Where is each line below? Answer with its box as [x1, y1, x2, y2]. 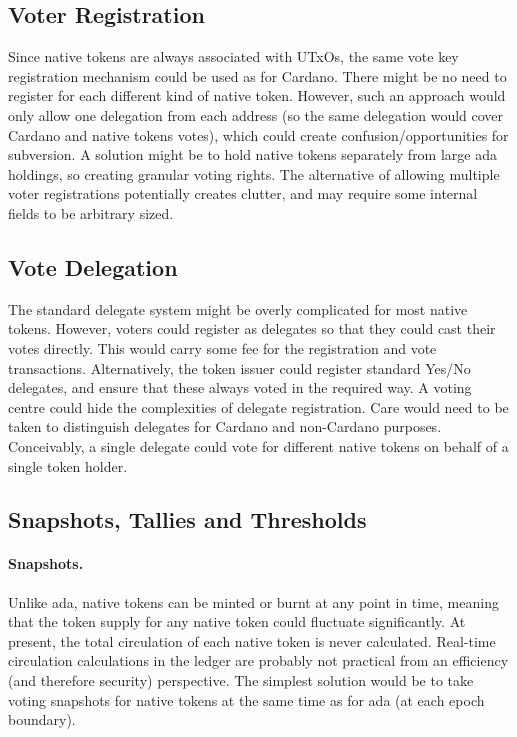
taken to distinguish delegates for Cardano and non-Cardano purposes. [8, 416, 442, 437]
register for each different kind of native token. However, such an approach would [8, 85, 506, 106]
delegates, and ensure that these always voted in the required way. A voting [8, 377, 472, 398]
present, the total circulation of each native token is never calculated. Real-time [8, 630, 496, 651]
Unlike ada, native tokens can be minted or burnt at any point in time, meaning [8, 591, 499, 612]
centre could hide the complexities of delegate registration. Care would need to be [8, 396, 509, 417]
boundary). [8, 709, 76, 730]
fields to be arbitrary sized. [8, 202, 174, 223]
